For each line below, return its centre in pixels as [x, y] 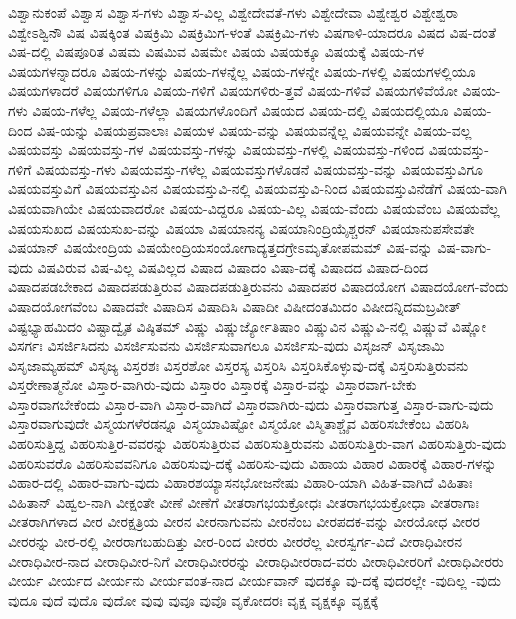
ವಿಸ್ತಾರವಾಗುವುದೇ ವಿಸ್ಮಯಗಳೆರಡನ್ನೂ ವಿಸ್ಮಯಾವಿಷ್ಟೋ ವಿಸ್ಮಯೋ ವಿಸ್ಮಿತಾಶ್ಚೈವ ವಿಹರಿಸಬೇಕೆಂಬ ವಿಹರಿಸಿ [239, 423]
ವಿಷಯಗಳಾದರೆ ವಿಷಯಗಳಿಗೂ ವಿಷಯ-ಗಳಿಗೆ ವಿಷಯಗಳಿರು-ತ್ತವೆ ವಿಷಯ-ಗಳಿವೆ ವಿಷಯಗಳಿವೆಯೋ [233, 90]
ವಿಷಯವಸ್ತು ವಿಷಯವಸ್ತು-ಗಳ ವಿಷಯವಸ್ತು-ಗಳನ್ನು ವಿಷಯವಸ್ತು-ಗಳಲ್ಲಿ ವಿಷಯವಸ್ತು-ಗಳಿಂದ [216, 149]
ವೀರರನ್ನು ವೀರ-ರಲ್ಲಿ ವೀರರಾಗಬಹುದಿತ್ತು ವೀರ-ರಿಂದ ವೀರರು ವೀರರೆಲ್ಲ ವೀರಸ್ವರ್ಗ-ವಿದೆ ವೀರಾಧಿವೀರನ [235, 541]
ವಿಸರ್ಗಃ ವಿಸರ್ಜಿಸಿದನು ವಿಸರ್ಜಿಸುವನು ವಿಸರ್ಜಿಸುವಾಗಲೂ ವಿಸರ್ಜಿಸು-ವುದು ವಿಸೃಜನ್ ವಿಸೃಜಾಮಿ [226, 345]
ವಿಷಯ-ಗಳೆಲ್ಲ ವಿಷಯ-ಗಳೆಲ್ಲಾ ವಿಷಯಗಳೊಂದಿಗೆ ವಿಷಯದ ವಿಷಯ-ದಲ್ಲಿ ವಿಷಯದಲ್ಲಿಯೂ [240, 109]
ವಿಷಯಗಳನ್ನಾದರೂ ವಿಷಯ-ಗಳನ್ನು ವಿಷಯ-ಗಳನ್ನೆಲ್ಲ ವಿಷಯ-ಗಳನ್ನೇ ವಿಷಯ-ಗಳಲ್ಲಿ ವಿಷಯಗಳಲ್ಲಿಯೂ [242, 70]
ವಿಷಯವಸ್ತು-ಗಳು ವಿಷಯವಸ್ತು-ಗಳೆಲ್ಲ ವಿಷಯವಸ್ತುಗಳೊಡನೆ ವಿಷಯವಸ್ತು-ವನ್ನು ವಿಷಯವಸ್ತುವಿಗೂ [259, 168]
